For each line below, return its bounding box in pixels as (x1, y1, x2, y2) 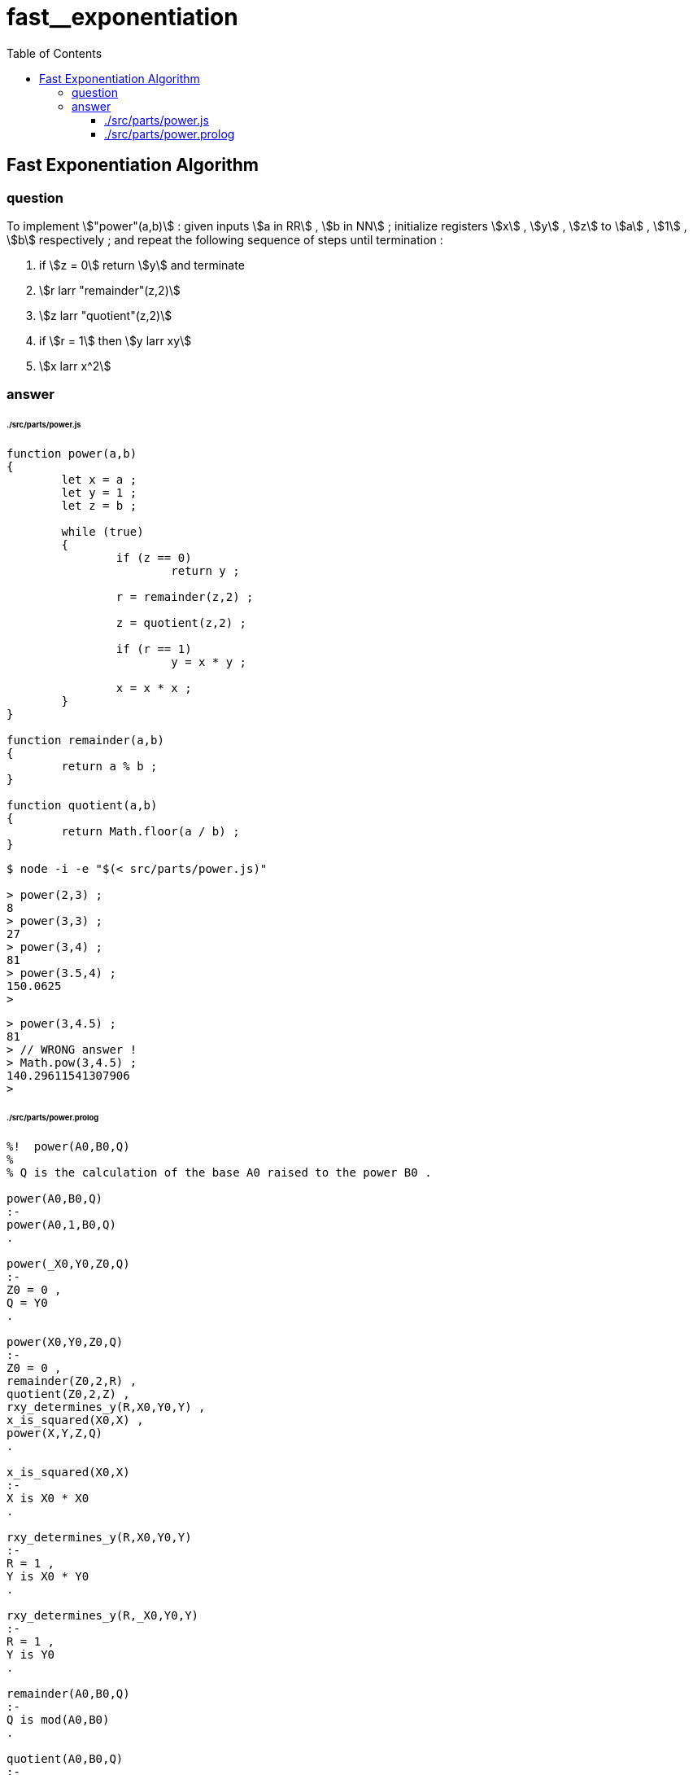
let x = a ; (61, 473, 137, 487)
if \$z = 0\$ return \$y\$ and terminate (39, 257, 245, 272)
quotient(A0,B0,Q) (7, 1751, 124, 1765)
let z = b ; (61, 499, 137, 513)
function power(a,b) (7, 447, 137, 461)
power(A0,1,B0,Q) (7, 1217, 116, 1231)
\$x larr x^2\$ (39, 358, 111, 373)
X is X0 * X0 (7, 1491, 89, 1505)
